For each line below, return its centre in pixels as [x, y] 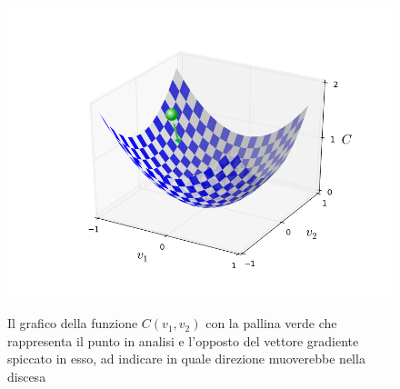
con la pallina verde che [271, 323]
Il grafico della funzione [73, 323]
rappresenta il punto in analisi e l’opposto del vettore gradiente [183, 340]
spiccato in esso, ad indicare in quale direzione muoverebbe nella [186, 359]
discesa [27, 376]
